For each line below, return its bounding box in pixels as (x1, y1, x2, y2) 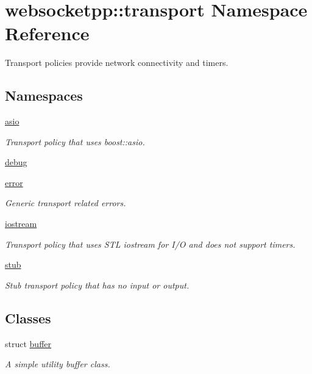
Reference (5, 21, 90, 46)
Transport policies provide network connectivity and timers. (5, 56, 229, 69)
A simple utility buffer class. (5, 358, 110, 370)
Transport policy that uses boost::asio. (5, 135, 145, 148)
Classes (5, 308, 51, 327)
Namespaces (5, 86, 83, 105)
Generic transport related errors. (5, 196, 126, 209)
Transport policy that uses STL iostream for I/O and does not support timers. (5, 237, 296, 250)
